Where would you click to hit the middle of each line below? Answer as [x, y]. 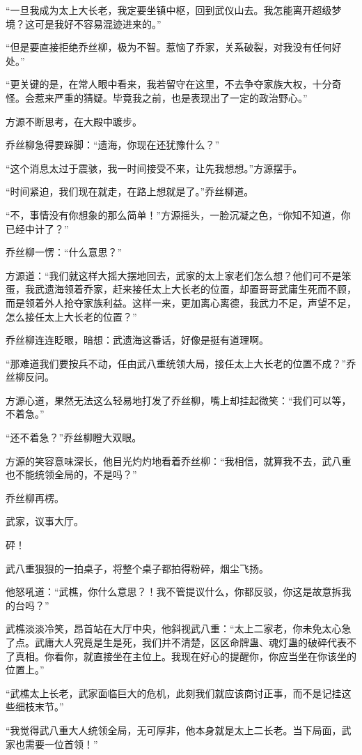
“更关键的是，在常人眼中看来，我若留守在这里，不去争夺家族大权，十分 [169, 84]
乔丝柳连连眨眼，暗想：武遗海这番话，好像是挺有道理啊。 [137, 340]
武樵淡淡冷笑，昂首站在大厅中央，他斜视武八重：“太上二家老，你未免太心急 [179, 628]
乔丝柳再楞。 [35, 497]
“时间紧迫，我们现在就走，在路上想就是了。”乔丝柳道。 [130, 191]
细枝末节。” [39, 707]
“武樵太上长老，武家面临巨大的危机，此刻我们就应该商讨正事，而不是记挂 [174, 693]
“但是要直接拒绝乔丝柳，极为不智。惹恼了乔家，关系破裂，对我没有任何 [169, 47]
